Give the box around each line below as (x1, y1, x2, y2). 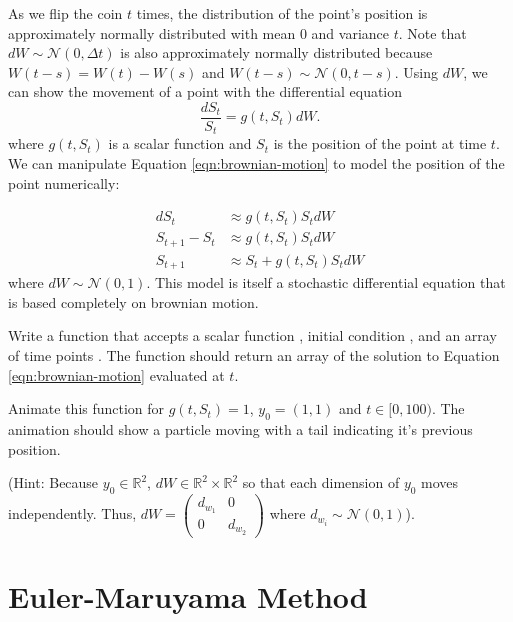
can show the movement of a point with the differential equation (8, 81, 403, 102)
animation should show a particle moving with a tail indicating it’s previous (8, 419, 473, 440)
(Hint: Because (8, 472, 99, 493)
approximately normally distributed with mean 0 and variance (8, 22, 389, 43)
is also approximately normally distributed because (120, 42, 433, 63)
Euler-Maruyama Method (8, 576, 368, 617)
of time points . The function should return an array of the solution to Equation (8, 345, 500, 366)
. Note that (398, 22, 467, 43)
